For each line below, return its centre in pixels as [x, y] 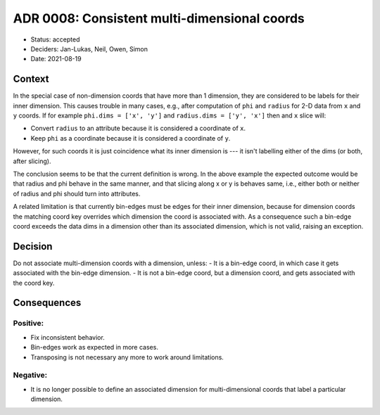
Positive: [28, 324]
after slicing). [32, 161]
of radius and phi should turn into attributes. [77, 193]
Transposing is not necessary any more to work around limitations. [127, 357]
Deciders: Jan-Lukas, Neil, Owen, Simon [89, 49]
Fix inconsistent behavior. [68, 337]
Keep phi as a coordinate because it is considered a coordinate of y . [131, 138]
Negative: [30, 375]
